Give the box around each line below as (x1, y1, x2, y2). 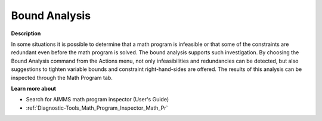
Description (11, 30, 41, 37)
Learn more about (11, 85, 57, 92)
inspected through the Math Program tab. (11, 74, 113, 81)
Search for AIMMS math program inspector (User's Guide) (26, 96, 169, 103)
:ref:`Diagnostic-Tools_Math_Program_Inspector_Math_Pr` (26, 104, 168, 111)
